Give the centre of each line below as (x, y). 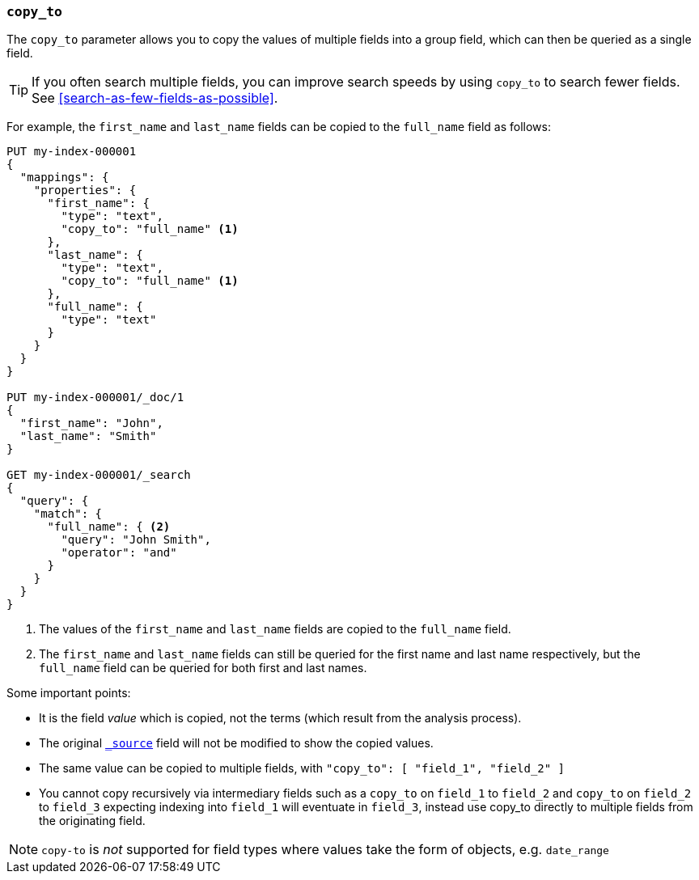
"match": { (68, 514)
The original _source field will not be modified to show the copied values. (236, 743)
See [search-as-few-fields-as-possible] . (155, 98)
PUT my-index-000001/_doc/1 (95, 398)
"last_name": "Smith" (88, 436)
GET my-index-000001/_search (99, 475)
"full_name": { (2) (109, 527)
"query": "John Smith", (136, 540)
